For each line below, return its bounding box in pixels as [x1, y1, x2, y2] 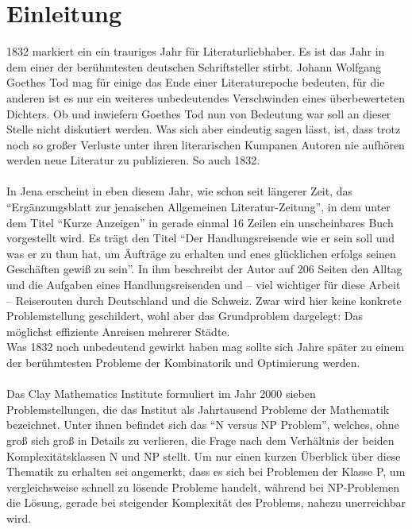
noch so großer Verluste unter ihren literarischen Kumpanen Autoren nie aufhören [6, 136, 405, 153]
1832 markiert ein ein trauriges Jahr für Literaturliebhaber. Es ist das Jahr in [6, 43, 385, 60]
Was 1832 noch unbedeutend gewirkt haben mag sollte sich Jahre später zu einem [6, 338, 405, 355]
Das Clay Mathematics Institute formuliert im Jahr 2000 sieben [6, 385, 316, 402]
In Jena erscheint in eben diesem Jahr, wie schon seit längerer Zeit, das [6, 183, 353, 199]
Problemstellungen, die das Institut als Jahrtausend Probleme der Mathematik [6, 400, 390, 417]
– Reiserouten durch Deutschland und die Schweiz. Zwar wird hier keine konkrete [6, 292, 402, 308]
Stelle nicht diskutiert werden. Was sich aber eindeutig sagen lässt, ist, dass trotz [6, 121, 401, 137]
